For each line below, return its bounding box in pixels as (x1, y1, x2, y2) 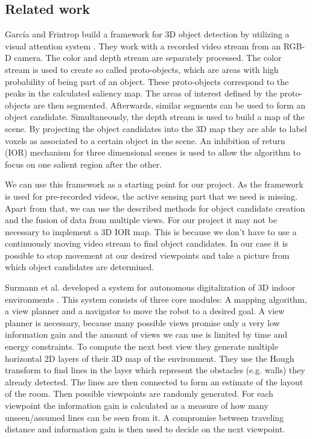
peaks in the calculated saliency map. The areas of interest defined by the (5, 87, 278, 99)
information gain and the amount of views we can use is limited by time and (5, 328, 288, 341)
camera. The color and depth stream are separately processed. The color (14, 51, 282, 64)
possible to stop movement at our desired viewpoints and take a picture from (5, 248, 290, 261)
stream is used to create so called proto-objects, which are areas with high (5, 63, 279, 75)
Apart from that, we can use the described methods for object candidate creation (5, 201, 305, 214)
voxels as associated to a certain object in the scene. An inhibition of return (5, 134, 285, 147)
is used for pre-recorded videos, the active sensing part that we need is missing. (5, 189, 298, 202)
